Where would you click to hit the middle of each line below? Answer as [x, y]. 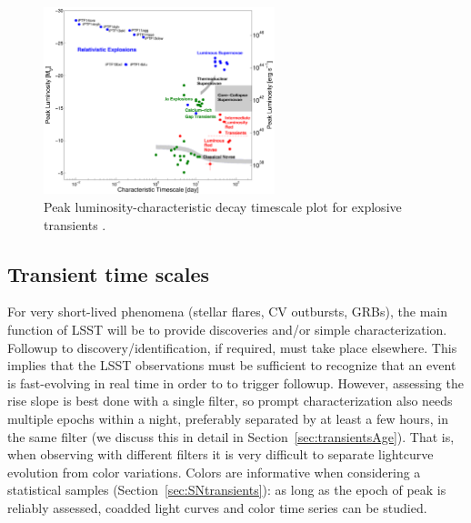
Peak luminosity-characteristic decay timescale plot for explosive [223, 207]
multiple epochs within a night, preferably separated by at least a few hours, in [228, 418]
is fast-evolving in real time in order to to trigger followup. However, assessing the [235, 382]
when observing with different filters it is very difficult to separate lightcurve [220, 454]
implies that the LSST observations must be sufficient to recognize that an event [232, 365]
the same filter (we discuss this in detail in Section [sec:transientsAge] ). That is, [231, 436]
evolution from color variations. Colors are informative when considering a [214, 472]
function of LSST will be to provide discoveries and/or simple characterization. [227, 330]
